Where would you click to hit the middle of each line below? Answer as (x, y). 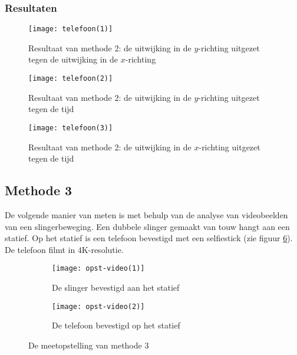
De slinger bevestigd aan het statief (116, 287)
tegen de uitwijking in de (73, 59)
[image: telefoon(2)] (71, 79)
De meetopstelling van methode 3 (89, 345)
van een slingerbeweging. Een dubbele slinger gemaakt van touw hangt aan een (147, 226)
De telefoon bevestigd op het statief (116, 325)
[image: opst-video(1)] (98, 269)
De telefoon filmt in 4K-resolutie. (64, 249)
